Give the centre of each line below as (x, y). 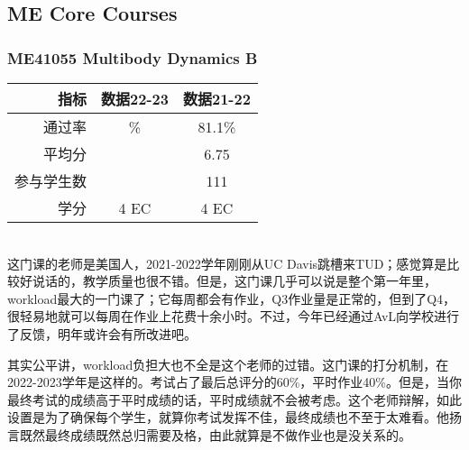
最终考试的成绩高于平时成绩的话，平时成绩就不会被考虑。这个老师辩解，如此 (234, 399)
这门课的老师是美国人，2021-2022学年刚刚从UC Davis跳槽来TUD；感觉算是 (227, 263)
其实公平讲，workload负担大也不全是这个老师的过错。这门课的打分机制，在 (228, 364)
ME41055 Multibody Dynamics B (133, 57)
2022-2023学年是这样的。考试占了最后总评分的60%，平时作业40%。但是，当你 (234, 382)
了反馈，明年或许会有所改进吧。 (102, 333)
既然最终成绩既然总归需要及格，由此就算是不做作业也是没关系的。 (215, 434)
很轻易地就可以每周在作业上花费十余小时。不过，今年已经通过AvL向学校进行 (234, 316)
